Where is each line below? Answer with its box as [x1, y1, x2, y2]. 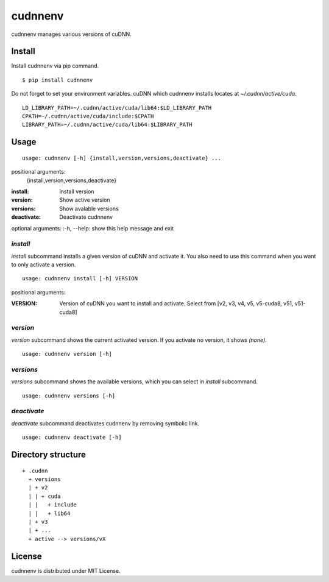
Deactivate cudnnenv [59, 213, 113, 221]
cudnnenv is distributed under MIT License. [11, 567, 121, 574]
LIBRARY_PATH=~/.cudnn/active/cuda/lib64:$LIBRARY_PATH [22, 121, 193, 128]
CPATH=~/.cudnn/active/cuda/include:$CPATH [22, 113, 154, 120]
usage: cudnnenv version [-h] [22, 350, 113, 358]
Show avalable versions [59, 205, 119, 212]
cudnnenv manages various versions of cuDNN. [11, 30, 132, 38]
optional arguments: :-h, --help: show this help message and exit [11, 224, 174, 232]
